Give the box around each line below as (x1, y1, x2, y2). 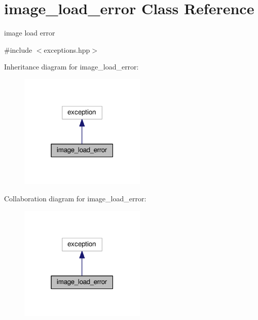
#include (4, 44, 32, 55)
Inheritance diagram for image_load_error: (4, 61, 139, 72)
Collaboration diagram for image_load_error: (4, 193, 146, 204)
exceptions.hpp (44, 44, 90, 55)
